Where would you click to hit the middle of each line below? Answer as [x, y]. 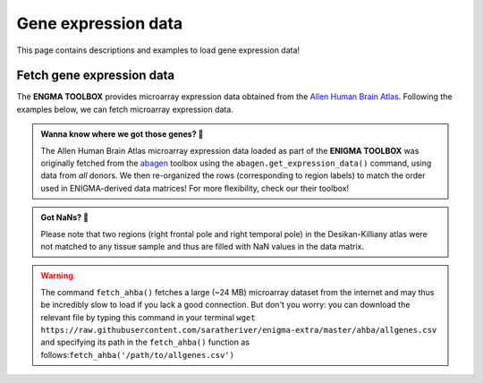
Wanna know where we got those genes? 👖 [122, 134]
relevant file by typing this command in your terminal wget [148, 317]
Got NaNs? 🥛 [65, 217]
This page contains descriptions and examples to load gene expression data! [158, 50]
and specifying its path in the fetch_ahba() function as [145, 342]
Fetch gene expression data [96, 76]
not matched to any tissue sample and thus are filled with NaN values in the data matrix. [203, 246]
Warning [57, 276]
